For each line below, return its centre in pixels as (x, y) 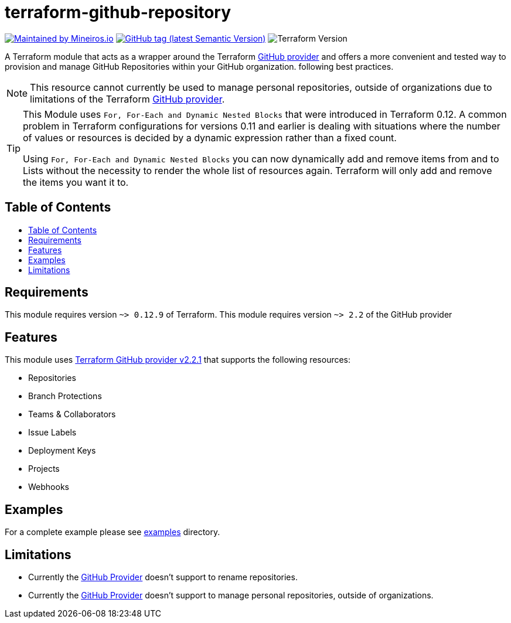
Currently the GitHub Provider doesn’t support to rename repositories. (163, 577)
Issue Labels (52, 433)
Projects (44, 469)
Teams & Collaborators (72, 414)
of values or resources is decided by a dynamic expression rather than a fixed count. (210, 137)
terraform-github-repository (118, 12)
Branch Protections (65, 396)
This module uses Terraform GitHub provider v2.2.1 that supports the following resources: (178, 360)
